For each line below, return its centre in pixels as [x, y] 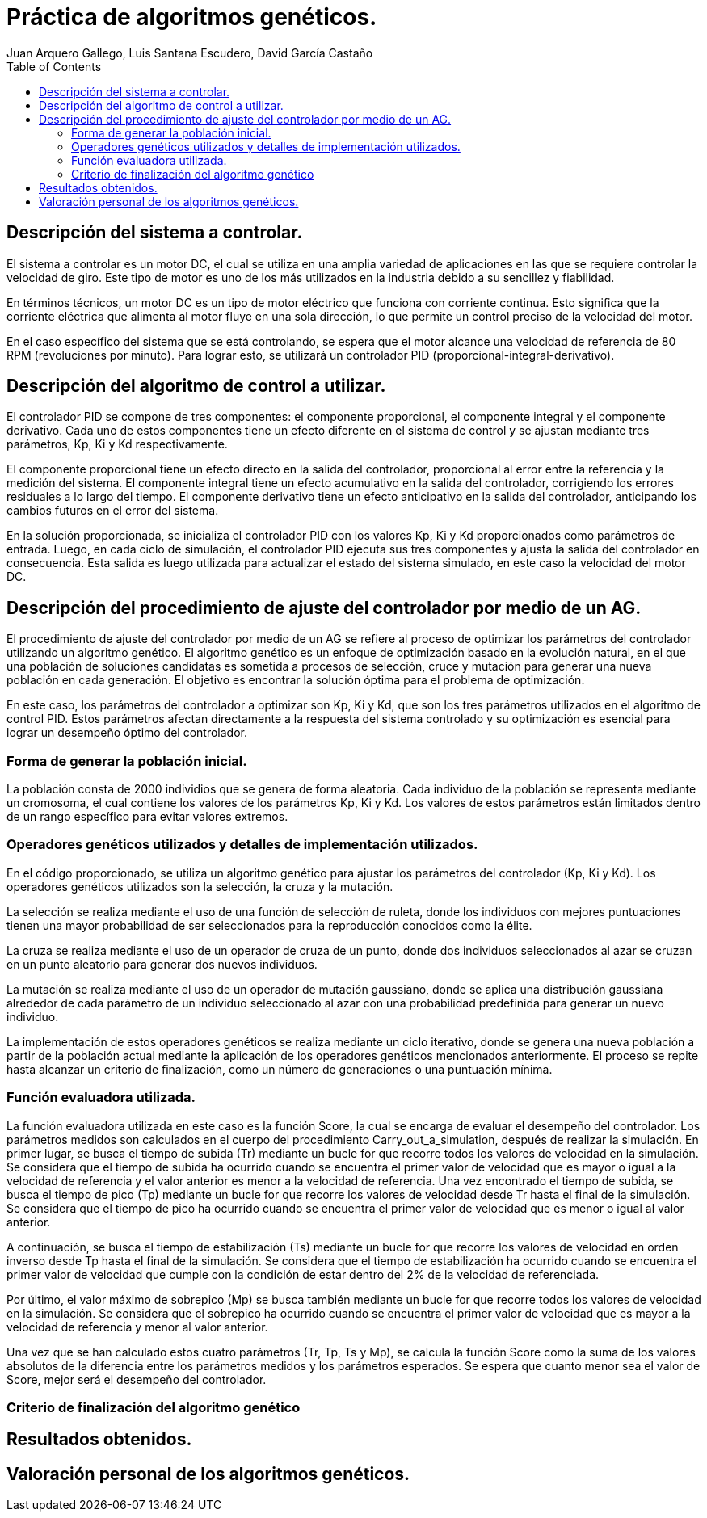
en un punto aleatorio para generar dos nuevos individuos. [162, 964]
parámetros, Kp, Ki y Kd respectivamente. [117, 444]
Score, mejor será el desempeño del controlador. [137, 1379]
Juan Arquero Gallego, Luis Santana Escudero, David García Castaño [190, 53]
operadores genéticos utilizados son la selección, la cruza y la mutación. [200, 886]
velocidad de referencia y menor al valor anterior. [137, 1327]
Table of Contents [54, 66]
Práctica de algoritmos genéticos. [192, 17]
